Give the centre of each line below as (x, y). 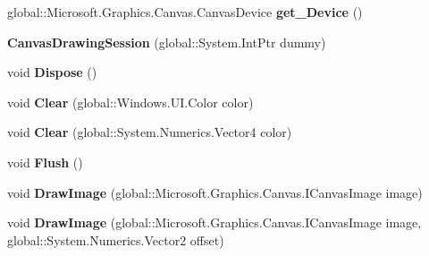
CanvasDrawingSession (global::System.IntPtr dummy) (167, 42)
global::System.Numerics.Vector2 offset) (116, 239)
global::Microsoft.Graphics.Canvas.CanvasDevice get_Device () (185, 12)
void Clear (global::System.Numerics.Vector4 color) (150, 132)
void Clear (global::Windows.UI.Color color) (130, 102)
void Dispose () (52, 72)
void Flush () (45, 162)
